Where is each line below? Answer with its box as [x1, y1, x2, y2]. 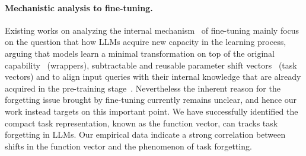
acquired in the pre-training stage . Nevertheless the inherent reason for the [5, 82, 280, 94]
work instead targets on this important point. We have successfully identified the [5, 105, 298, 117]
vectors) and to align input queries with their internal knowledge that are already [5, 70, 301, 83]
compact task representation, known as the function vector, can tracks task [5, 116, 278, 129]
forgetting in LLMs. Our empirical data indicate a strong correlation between [5, 128, 286, 141]
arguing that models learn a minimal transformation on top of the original [5, 47, 275, 59]
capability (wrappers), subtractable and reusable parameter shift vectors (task [5, 58, 297, 71]
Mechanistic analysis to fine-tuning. [5, 1, 153, 14]
